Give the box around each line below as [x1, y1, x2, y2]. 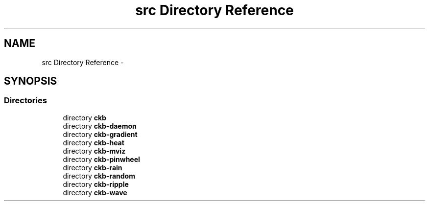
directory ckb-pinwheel [63, 155, 140, 163]
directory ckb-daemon [63, 121, 137, 130]
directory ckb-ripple [63, 180, 129, 188]
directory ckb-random [63, 171, 135, 180]
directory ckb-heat [63, 138, 124, 147]
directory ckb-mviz [63, 146, 126, 155]
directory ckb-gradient [63, 130, 138, 138]
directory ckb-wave [63, 188, 127, 197]
